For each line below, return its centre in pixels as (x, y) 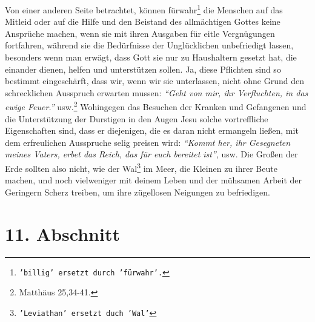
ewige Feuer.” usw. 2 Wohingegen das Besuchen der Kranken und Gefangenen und (156, 106)
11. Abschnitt (62, 233)
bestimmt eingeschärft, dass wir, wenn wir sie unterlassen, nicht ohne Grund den (154, 81)
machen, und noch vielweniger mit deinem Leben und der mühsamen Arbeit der (154, 180)
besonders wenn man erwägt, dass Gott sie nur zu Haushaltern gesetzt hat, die (151, 57)
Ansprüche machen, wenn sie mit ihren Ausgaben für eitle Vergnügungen (140, 33)
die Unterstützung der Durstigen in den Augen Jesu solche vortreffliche (137, 118)
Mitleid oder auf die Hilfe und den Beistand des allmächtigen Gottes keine (143, 21)
